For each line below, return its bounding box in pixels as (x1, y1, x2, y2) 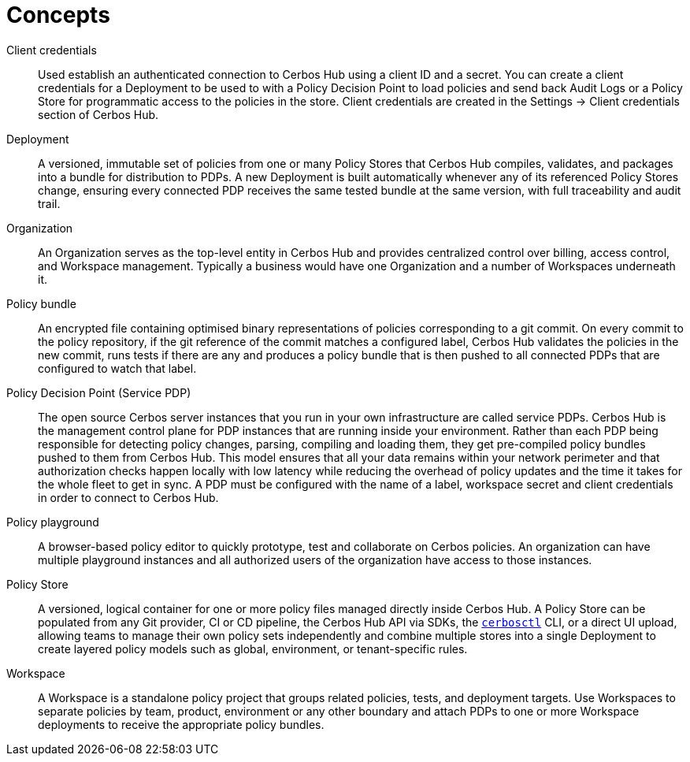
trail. (38, 196, 61, 210)
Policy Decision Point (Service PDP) (6, 385, 191, 400)
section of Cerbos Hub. (38, 107, 159, 121)
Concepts (6, 2, 110, 28)
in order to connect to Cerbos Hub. (38, 490, 219, 504)
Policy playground (6, 515, 99, 529)
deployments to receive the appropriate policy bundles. (38, 717, 325, 731)
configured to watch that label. (38, 361, 197, 375)
